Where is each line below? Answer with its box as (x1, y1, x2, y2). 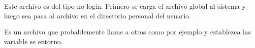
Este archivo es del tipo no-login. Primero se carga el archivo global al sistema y (4, 1, 246, 11)
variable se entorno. (4, 36, 63, 46)
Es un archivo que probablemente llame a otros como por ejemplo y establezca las (4, 27, 251, 37)
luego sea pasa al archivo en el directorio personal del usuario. (4, 10, 191, 20)
